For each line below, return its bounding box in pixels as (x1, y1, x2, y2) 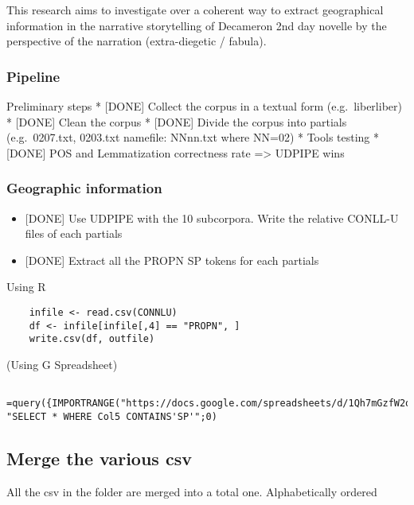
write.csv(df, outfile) (29, 333, 155, 345)
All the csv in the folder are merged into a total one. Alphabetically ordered (6, 483, 377, 499)
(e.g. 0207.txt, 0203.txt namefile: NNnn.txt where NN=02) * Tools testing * (6, 129, 380, 146)
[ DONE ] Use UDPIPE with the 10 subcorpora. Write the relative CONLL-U (25, 209, 399, 226)
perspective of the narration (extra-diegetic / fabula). (6, 33, 267, 49)
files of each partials (25, 225, 123, 242)
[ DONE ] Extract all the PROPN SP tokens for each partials (25, 251, 319, 268)
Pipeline (6, 66, 61, 86)
